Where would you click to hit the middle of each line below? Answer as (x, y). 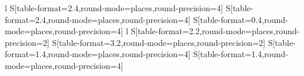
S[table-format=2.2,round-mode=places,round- (215, 31)
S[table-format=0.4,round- (241, 19)
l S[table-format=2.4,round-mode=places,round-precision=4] (114, 8)
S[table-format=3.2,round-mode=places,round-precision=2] (159, 42)
